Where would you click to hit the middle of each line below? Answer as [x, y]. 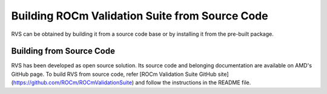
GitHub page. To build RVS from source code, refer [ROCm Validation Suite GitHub [114, 74]
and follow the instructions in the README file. [193, 82]
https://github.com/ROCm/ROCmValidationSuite [73, 82]
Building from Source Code [63, 51]
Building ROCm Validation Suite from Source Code [140, 16]
